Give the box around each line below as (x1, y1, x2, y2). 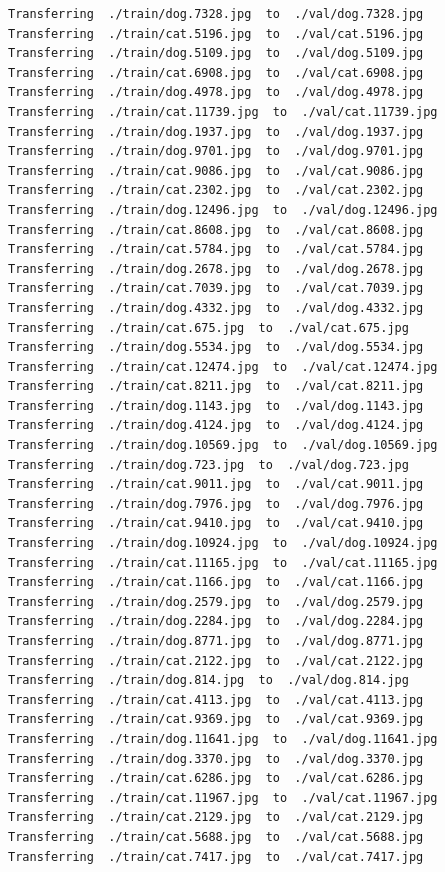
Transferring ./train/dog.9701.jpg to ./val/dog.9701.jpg (8, 144, 424, 159)
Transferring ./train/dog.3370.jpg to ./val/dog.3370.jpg (8, 751, 424, 766)
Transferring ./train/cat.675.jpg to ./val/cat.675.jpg (8, 320, 409, 335)
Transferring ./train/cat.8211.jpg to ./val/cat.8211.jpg (8, 379, 424, 394)
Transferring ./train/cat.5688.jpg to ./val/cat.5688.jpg (8, 829, 424, 844)
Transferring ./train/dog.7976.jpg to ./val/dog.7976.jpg (8, 496, 424, 511)
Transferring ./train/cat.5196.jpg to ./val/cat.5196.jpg (8, 26, 424, 41)
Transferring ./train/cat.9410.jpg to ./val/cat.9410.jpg (8, 516, 424, 531)
